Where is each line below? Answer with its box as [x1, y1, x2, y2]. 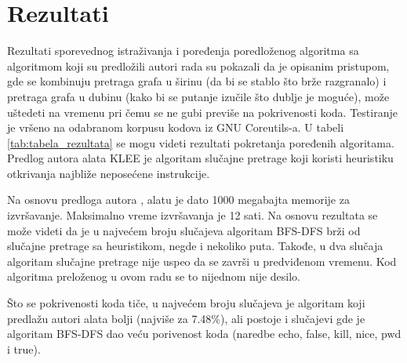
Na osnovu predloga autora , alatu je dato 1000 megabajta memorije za [7, 191, 350, 208]
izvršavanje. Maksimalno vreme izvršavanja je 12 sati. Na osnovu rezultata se [7, 207, 378, 223]
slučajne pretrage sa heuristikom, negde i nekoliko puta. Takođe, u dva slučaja [7, 238, 383, 254]
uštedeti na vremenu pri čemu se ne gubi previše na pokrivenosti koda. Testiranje [7, 103, 398, 120]
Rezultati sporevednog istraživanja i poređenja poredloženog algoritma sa [7, 42, 359, 59]
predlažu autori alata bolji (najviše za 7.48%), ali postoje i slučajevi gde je [7, 310, 365, 326]
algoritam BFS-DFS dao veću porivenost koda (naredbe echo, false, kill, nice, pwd [7, 325, 402, 342]
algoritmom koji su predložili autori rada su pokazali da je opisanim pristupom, [7, 57, 390, 74]
